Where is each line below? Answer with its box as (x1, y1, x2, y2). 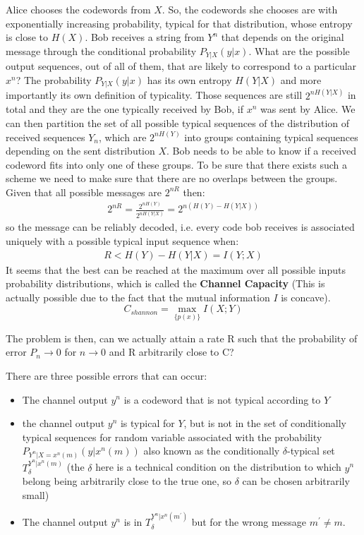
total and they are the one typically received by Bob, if (6, 102, 244, 116)
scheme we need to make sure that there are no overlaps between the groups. (6, 171, 338, 186)
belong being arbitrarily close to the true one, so (22, 474, 232, 488)
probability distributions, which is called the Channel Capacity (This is (6, 276, 325, 291)
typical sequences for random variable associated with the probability (22, 429, 322, 444)
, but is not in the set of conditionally (183, 416, 346, 431)
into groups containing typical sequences (184, 129, 358, 144)
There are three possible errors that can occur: (6, 368, 207, 383)
